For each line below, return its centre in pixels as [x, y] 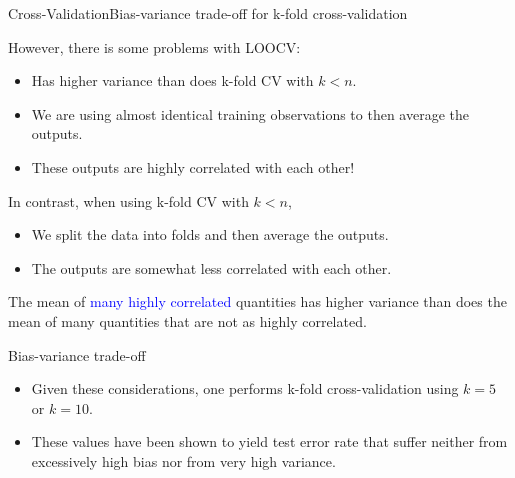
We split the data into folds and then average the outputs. [210, 234]
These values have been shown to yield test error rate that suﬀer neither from [269, 441]
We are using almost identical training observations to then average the [250, 113]
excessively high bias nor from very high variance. [183, 460]
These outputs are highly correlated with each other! [193, 166]
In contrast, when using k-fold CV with [128, 200]
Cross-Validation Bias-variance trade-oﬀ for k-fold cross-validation [208, 13]
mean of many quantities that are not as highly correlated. [187, 320]
